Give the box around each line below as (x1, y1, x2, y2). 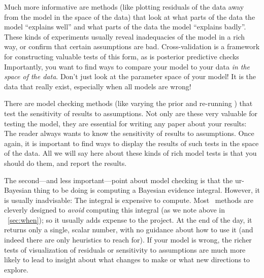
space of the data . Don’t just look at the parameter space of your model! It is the (4, 71, 256, 82)
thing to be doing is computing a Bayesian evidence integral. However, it (34, 185, 260, 195)
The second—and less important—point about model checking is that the (4, 175, 233, 185)
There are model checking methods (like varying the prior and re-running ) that (4, 98, 253, 109)
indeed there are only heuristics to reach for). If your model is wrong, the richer (4, 234, 252, 245)
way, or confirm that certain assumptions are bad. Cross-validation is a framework (4, 41, 260, 52)
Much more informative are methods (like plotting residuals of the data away (4, 2, 244, 12)
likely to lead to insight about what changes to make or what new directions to (4, 254, 250, 265)
